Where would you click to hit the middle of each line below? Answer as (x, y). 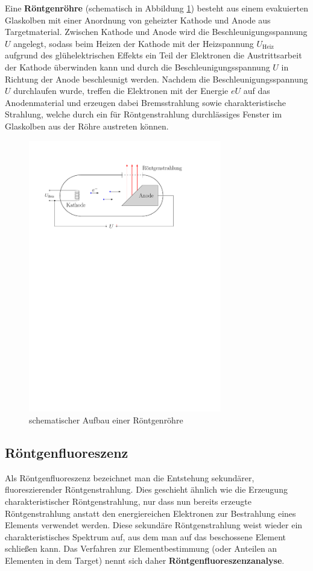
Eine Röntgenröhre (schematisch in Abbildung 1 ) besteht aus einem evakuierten (157, 8)
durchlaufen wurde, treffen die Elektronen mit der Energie (121, 91)
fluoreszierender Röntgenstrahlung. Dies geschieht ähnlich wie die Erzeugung (146, 489)
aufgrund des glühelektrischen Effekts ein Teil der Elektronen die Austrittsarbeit (153, 55)
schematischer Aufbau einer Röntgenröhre (106, 420)
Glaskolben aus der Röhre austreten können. (87, 126)
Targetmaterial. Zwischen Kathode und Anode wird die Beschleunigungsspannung (156, 32)
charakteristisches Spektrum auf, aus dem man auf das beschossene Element (146, 536)
